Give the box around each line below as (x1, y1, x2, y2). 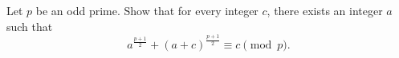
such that (6, 17, 53, 34)
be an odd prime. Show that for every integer (35, 2, 259, 18)
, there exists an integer (267, 2, 383, 18)
